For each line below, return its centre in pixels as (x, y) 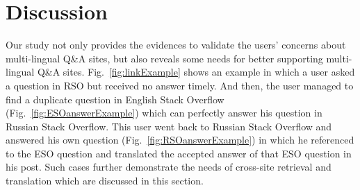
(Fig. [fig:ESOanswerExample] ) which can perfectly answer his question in (164, 113)
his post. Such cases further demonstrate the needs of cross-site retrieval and (169, 167)
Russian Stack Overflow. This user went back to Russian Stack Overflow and (169, 126)
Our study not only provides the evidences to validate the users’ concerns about (176, 45)
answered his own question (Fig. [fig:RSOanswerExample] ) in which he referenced (180, 140)
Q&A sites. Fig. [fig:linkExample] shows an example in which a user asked (196, 72)
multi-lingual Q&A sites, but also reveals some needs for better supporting (164, 58)
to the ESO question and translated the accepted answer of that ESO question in (179, 153)
